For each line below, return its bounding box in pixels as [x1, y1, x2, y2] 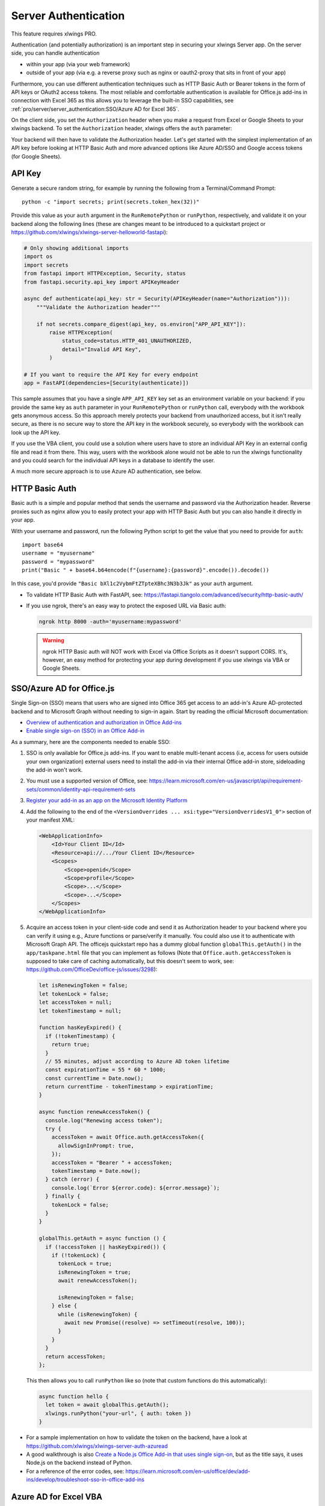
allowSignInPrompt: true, [58, 1142, 135, 1149]
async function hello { [39, 1393, 110, 1400]
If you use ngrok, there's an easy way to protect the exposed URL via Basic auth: [26, 602, 227, 610]
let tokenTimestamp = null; [39, 1007, 122, 1014]
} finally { [45, 1193, 81, 1200]
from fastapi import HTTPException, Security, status [23, 270, 186, 277]
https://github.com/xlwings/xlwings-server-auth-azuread [26, 1442, 168, 1449]
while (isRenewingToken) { [58, 1311, 138, 1317]
